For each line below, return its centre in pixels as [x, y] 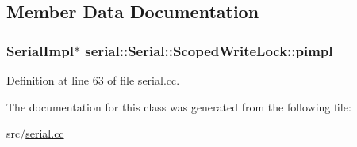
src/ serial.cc [35, 133]
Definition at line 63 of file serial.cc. [93, 80]
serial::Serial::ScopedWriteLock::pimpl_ [215, 50]
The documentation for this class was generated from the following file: [179, 106]
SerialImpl [40, 50]
